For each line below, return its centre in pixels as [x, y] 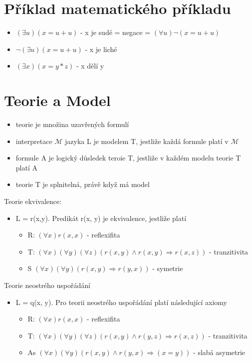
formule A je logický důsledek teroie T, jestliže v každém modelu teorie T [128, 158]
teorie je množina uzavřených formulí [72, 124]
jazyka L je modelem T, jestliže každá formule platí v [147, 141]
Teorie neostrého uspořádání [47, 285]
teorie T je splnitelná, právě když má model [83, 184]
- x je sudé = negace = [116, 32]
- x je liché [101, 49]
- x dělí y [90, 66]
